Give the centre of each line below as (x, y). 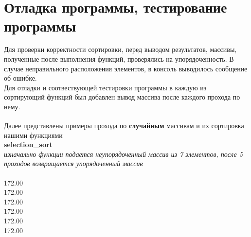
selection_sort (28, 144)
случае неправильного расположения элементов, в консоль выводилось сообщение (126, 68)
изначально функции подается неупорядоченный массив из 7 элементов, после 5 (123, 154)
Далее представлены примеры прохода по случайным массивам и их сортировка (124, 126)
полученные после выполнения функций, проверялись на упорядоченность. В (119, 59)
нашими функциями (33, 135)
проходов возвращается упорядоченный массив (73, 163)
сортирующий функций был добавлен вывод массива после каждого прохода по (122, 97)
